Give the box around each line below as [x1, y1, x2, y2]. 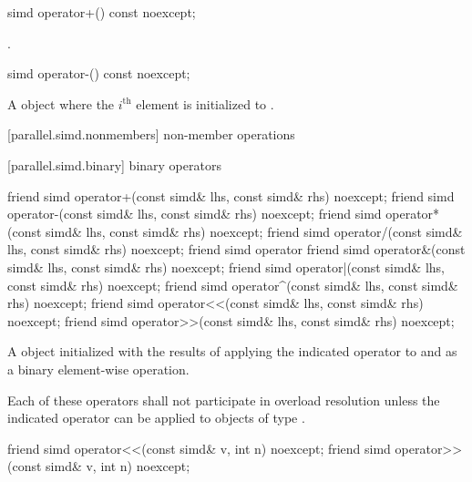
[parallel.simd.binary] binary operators [7, 155, 221, 174]
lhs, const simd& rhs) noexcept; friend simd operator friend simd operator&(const [7, 240, 466, 259]
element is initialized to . [136, 94, 274, 113]
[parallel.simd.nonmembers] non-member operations [7, 125, 295, 144]
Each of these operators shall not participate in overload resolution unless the [7, 390, 440, 409]
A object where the [7, 94, 115, 113]
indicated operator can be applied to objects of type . [7, 408, 305, 427]
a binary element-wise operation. [7, 359, 190, 378]
